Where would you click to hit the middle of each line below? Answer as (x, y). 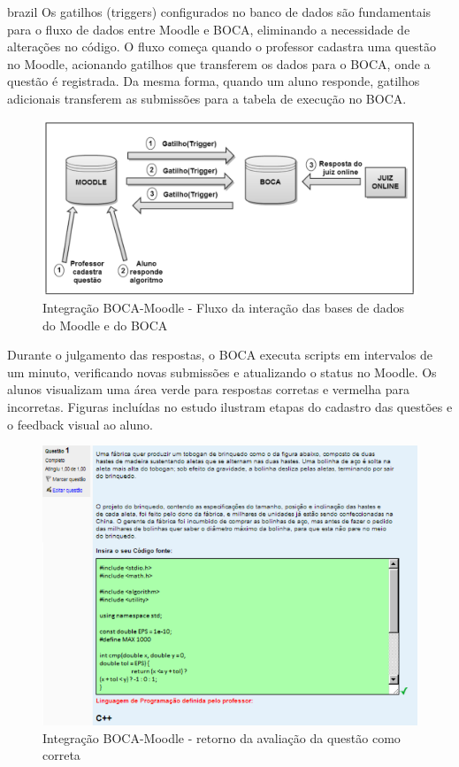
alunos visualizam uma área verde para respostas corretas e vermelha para (208, 389)
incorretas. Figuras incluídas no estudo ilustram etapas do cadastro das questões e (230, 407)
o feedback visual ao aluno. (80, 424)
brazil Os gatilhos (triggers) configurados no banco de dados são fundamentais (219, 12)
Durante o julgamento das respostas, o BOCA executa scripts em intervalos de (220, 355)
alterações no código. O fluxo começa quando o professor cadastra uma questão (222, 46)
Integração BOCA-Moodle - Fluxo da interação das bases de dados (224, 308)
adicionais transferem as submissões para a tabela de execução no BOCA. (207, 98)
